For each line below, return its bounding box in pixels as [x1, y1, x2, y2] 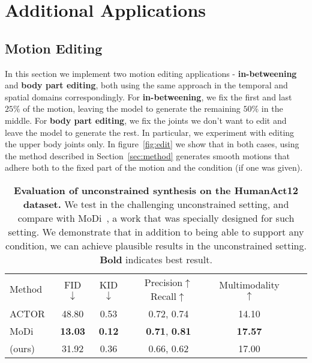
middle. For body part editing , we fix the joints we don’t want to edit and [5, 114, 287, 126]
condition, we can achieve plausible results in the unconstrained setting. [5, 238, 307, 252]
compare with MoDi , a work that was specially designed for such [17, 210, 295, 225]
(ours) [10, 341, 35, 355]
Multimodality [219, 277, 280, 291]
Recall [151, 288, 176, 303]
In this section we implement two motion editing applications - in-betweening [5, 67, 297, 79]
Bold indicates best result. [100, 252, 212, 266]
